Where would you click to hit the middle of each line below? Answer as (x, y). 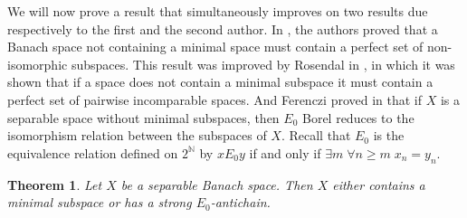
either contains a (379, 184)
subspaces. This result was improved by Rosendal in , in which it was (263, 64)
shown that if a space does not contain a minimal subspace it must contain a (220, 82)
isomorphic (38, 64)
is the (389, 135)
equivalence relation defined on (93, 152)
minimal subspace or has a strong (100, 202)
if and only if (285, 152)
